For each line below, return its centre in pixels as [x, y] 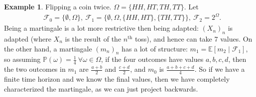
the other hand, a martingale [48, 48]
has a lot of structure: [155, 48]
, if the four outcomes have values [152, 59]
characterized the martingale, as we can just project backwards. [101, 88]
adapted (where [28, 38]
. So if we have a [220, 69]
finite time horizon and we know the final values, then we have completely [117, 78]
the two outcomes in [35, 69]
